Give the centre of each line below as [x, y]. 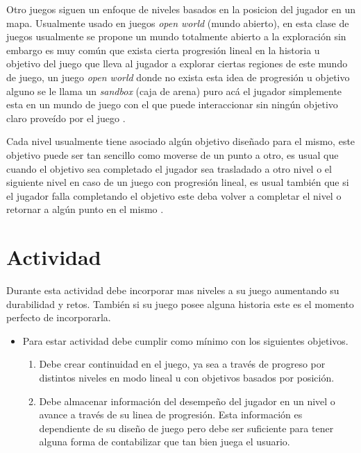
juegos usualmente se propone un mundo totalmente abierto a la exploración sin [176, 36]
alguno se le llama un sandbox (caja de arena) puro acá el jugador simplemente [174, 91]
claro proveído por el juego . [66, 118]
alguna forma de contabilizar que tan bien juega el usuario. [165, 442]
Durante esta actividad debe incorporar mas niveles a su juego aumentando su [173, 290]
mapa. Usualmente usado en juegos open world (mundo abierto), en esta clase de [178, 23]
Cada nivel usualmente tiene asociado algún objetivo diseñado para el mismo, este [181, 141]
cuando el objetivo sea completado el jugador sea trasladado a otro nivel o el [169, 168]
